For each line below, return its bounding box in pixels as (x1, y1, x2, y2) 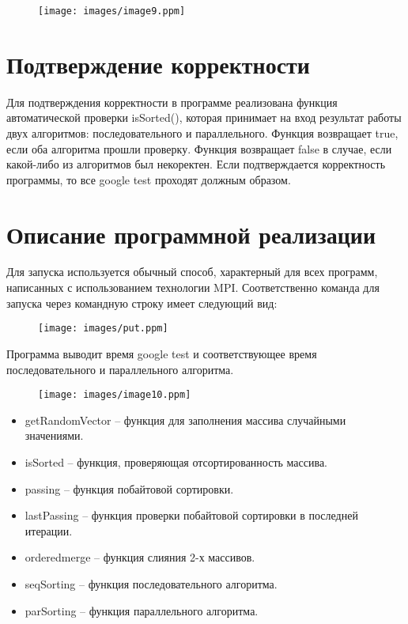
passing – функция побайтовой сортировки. (25, 480, 234, 497)
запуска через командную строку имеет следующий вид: (6, 294, 278, 311)
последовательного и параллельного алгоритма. (6, 361, 234, 377)
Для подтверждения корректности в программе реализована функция (6, 93, 338, 110)
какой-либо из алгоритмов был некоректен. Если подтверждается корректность (6, 156, 386, 172)
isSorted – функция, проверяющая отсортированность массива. (25, 453, 327, 470)
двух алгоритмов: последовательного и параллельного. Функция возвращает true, (6, 124, 399, 141)
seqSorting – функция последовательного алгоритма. (25, 575, 278, 592)
